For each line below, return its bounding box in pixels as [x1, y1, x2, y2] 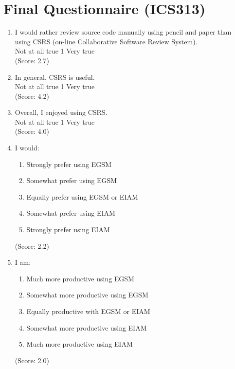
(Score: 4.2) [15, 91, 49, 101]
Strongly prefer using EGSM [26, 159, 111, 169]
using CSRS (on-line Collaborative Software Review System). [15, 36, 198, 46]
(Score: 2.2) [15, 240, 49, 251]
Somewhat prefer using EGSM [26, 175, 117, 185]
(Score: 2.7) [15, 55, 49, 65]
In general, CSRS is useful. [15, 72, 95, 82]
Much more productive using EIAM [26, 339, 133, 349]
